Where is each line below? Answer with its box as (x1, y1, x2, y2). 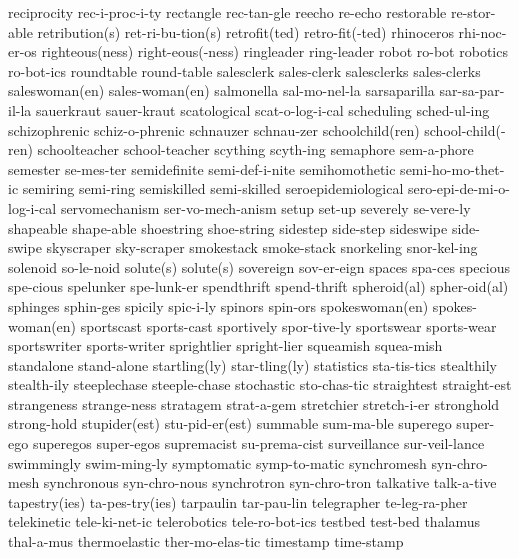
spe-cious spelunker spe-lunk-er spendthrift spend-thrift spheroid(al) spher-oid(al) (8, 276, 509, 297)
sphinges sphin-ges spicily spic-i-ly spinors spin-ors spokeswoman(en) (8, 295, 429, 316)
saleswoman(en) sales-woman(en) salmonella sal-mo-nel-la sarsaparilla (8, 80, 435, 101)
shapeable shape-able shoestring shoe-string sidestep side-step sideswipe (8, 217, 448, 238)
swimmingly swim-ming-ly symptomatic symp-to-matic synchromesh (8, 452, 427, 473)
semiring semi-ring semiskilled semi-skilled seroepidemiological (22, 178, 404, 199)
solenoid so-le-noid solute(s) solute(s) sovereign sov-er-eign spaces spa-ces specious (8, 256, 510, 277)
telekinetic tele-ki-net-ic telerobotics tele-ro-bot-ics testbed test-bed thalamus (8, 511, 481, 532)
